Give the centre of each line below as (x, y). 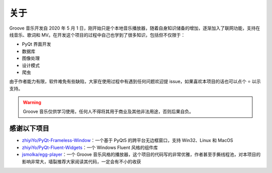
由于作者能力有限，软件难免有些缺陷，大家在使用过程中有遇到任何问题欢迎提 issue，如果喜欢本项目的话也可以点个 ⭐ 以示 (135, 81)
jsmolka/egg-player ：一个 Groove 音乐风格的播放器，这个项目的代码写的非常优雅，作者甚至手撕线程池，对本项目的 (141, 154)
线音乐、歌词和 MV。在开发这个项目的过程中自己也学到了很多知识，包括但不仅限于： (97, 35)
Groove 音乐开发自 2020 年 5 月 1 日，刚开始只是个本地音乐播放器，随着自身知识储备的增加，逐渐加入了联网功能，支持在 (135, 28)
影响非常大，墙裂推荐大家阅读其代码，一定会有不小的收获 (81, 161)
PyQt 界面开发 (37, 44)
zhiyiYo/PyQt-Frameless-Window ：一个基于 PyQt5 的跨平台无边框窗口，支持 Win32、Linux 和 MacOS (128, 140)
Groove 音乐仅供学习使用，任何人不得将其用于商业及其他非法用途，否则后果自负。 (108, 112)
